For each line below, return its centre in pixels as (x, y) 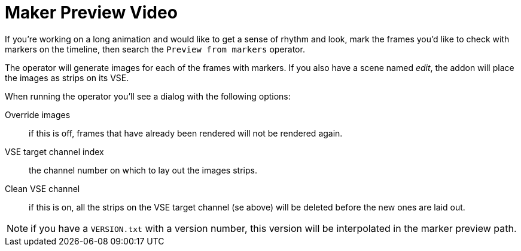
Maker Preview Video (91, 13)
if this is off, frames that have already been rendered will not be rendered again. (186, 133)
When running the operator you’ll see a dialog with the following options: (148, 96)
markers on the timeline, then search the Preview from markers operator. (155, 49)
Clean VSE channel (42, 188)
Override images (38, 114)
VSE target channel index (54, 151)
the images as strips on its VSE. (67, 78)
